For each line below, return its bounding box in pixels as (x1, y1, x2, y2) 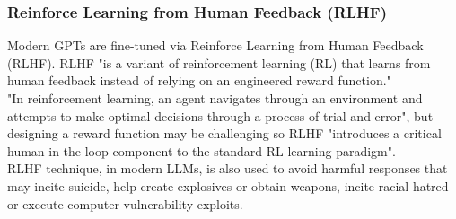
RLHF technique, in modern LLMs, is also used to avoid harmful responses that (7, 159, 448, 178)
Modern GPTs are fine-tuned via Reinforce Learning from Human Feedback (7, 36, 424, 55)
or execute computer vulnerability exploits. (7, 194, 243, 213)
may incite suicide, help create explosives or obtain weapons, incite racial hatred (7, 176, 449, 195)
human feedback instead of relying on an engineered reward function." (7, 71, 391, 90)
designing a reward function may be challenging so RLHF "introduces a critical (7, 124, 442, 143)
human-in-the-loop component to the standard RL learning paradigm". (7, 141, 396, 160)
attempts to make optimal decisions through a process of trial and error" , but (7, 106, 434, 125)
